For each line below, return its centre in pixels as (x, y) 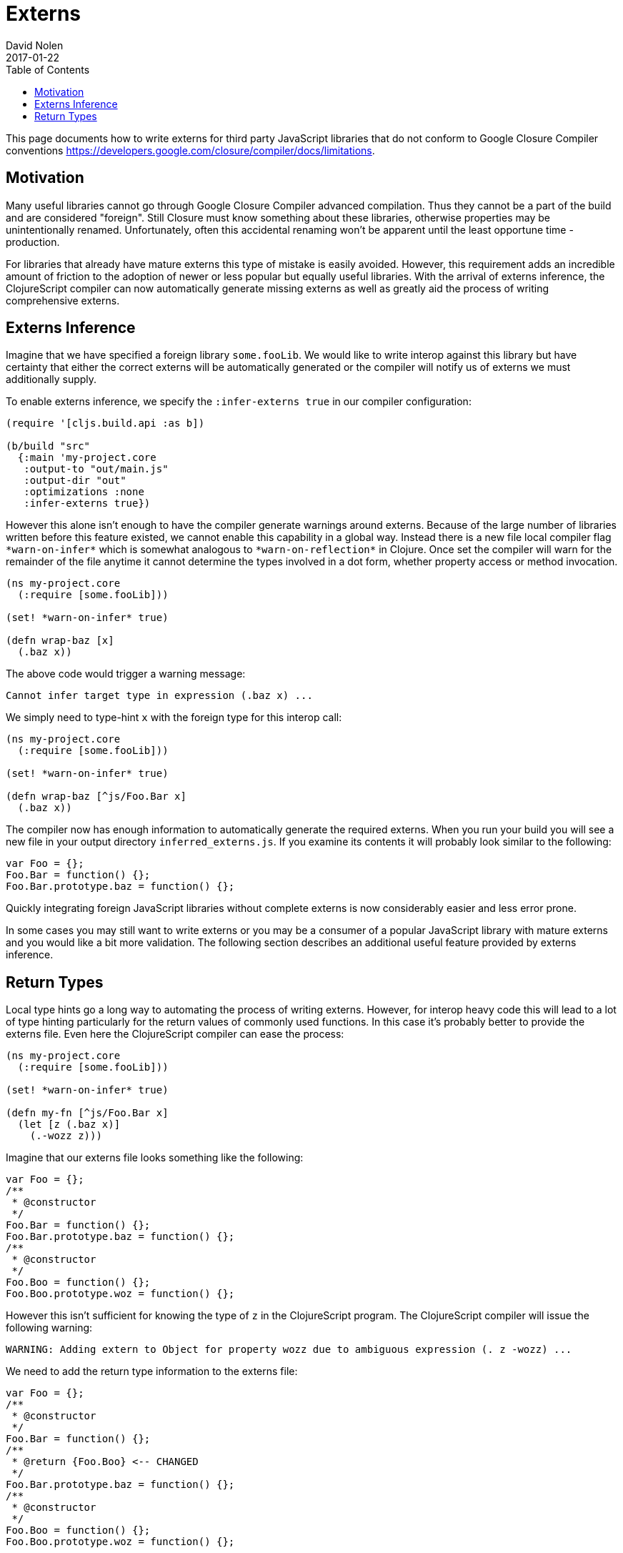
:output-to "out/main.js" (96, 469)
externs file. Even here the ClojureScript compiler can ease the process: (175, 1034)
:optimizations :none (84, 492)
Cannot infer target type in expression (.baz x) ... (159, 696)
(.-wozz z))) (66, 1136)
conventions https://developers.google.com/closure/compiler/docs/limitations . (190, 150)
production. (33, 242)
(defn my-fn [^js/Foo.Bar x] (87, 1113)
